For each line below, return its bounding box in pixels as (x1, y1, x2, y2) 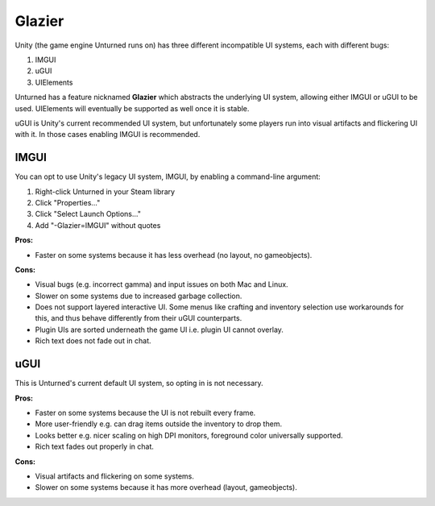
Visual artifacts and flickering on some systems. (35, 471, 195, 481)
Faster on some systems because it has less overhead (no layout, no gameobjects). (35, 250, 313, 259)
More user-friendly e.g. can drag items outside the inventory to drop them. (35, 419, 282, 429)
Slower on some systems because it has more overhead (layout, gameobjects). (35, 483, 298, 492)
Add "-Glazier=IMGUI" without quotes (35, 220, 161, 230)
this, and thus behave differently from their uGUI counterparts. (35, 313, 242, 323)
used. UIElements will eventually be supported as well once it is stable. (14, 103, 250, 113)
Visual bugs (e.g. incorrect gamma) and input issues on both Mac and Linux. (35, 280, 289, 289)
